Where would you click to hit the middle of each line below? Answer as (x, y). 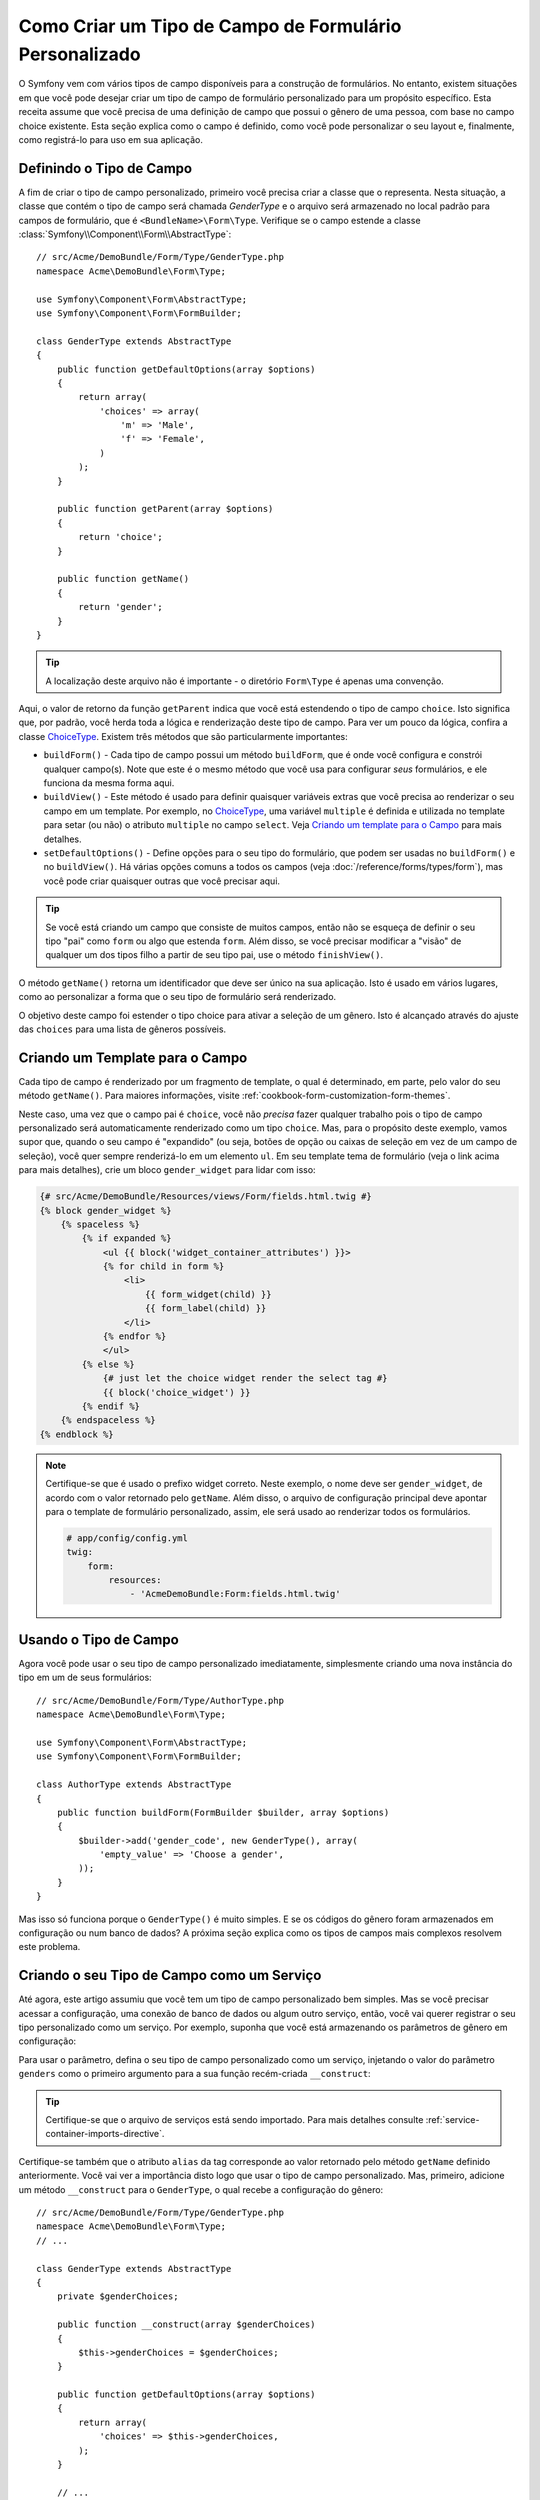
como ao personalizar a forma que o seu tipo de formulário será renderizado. (177, 997)
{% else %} (108, 1364)
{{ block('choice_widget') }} (176, 1392)
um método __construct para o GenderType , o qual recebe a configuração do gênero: (201, 2189)
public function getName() (123, 579)
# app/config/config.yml (127, 1538)
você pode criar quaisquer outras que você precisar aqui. (161, 881)
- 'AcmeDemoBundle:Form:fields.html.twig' (235, 1594)
